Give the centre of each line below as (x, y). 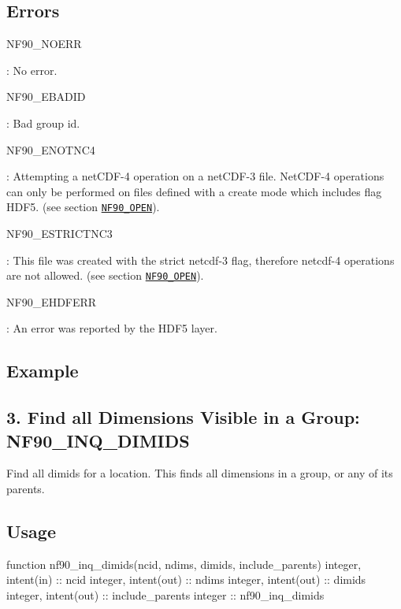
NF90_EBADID (46, 97)
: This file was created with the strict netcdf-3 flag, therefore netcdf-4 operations (200, 260)
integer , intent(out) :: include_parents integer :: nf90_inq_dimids (165, 595)
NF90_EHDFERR (52, 301)
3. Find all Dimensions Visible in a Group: (183, 417)
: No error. (32, 70)
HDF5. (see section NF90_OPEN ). (83, 207)
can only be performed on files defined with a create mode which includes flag (194, 191)
